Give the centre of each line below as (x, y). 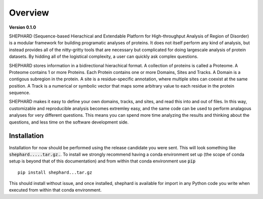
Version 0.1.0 (23, 27)
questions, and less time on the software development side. (69, 122)
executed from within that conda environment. (55, 190)
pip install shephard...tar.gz (55, 172)
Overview (29, 13)
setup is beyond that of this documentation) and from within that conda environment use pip (102, 161)
